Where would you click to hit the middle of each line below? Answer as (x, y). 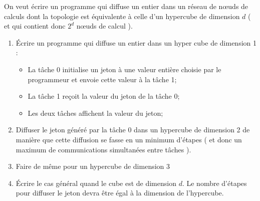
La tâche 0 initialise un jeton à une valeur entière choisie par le (124, 69)
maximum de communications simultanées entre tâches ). (103, 149)
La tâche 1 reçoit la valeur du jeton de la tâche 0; (104, 96)
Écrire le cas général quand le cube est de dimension (96, 183)
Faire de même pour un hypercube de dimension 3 (93, 166)
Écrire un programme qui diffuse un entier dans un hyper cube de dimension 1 (136, 42)
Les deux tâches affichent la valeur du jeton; (95, 113)
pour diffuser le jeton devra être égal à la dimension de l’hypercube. (120, 193)
